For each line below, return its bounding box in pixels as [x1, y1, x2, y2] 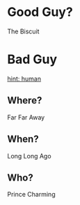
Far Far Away [7, 113, 45, 122]
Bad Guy [7, 51, 58, 67]
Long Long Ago [7, 151, 51, 160]
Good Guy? [7, 4, 73, 20]
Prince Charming [7, 190, 56, 199]
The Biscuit [7, 27, 40, 35]
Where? [7, 95, 42, 106]
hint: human [7, 74, 42, 83]
